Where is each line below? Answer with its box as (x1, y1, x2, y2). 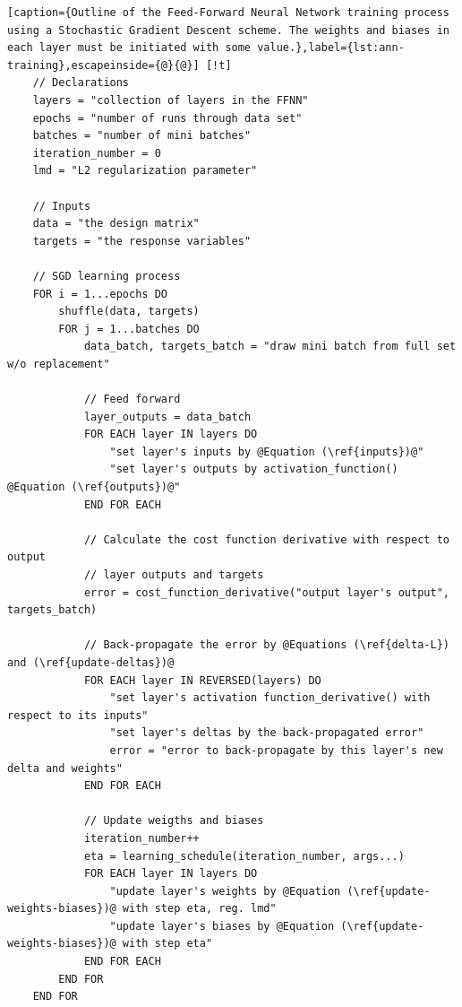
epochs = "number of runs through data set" (32, 111, 303, 125)
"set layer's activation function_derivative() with (109, 691, 431, 705)
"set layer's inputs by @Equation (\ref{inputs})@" (109, 445, 424, 458)
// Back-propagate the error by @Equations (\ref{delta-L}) (83, 638, 449, 652)
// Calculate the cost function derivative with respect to (83, 533, 449, 546)
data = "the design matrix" (32, 217, 200, 230)
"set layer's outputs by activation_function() (109, 463, 398, 476)
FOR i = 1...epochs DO (32, 287, 167, 300)
